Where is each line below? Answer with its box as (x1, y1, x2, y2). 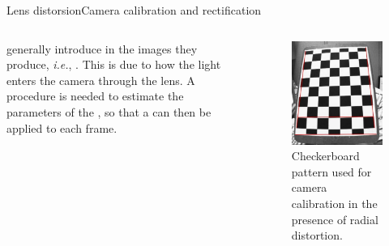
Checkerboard (291, 147, 360, 164)
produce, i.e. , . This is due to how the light (6, 56, 221, 73)
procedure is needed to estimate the (6, 87, 184, 104)
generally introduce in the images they (6, 40, 198, 57)
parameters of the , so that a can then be (6, 103, 212, 120)
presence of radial (291, 210, 378, 227)
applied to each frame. (6, 119, 118, 136)
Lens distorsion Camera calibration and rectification (6, 2, 262, 18)
